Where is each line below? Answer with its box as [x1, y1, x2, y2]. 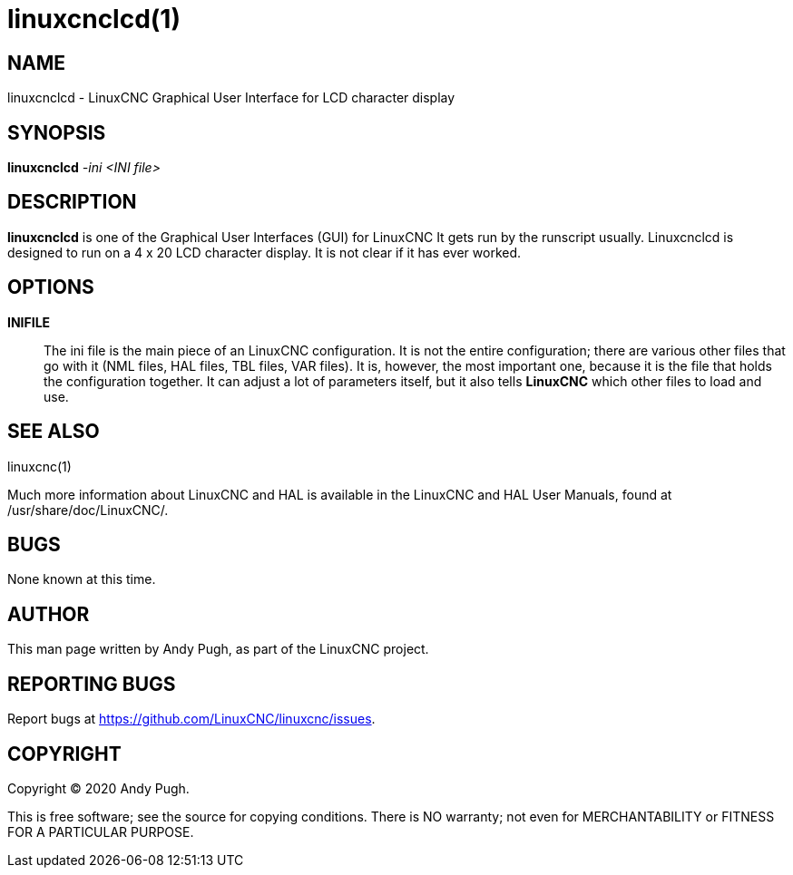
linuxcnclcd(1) [7, 4, 181, 34]
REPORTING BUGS [7, 672, 176, 695]
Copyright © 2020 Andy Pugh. [7, 780, 190, 796]
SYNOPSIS [7, 121, 106, 144]
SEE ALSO [7, 420, 100, 443]
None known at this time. [7, 571, 156, 588]
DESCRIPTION [7, 190, 137, 214]
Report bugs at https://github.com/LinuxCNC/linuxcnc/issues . [7, 711, 376, 727]
